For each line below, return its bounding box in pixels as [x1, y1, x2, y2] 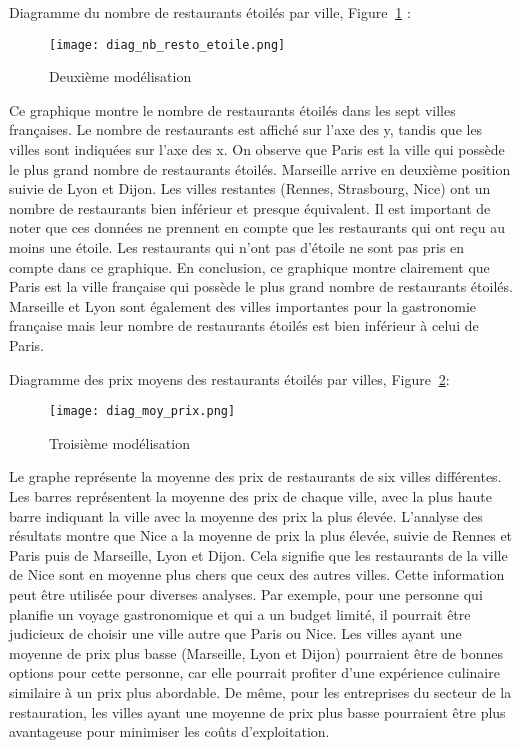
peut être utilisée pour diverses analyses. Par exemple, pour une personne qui [9, 583, 483, 604]
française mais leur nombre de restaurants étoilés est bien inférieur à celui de [9, 315, 479, 336]
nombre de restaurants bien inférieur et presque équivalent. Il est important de [9, 197, 491, 218]
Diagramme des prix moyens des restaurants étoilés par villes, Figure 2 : [9, 368, 450, 389]
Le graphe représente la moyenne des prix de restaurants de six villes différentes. [9, 466, 502, 487]
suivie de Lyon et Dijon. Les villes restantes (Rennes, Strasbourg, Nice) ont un [9, 178, 491, 199]
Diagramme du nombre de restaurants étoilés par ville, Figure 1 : [9, 2, 411, 22]
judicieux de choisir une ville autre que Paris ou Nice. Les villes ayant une [9, 623, 462, 644]
